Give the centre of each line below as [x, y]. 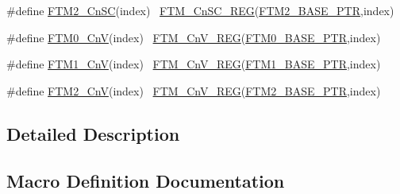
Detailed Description [93, 133]
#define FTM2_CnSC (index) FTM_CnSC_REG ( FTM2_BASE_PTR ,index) [200, 10]
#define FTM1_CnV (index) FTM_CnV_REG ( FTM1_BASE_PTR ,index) [194, 64]
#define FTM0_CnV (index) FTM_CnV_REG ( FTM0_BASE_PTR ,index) [194, 37]
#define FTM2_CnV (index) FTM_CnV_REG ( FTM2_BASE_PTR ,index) [194, 90]
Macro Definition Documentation [146, 180]
